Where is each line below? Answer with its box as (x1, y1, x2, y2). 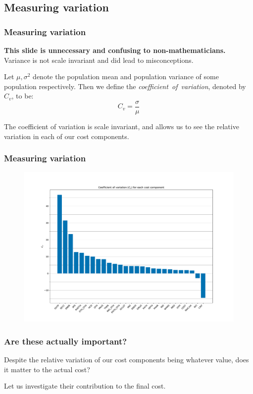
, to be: (11, 91, 34, 101)
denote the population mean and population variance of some (33, 71, 219, 82)
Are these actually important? (4, 335, 127, 347)
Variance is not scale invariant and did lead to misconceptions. (4, 54, 194, 65)
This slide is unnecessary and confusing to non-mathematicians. (4, 45, 226, 55)
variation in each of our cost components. (4, 131, 129, 141)
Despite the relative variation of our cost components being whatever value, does (4, 354, 249, 364)
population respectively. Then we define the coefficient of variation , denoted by (4, 81, 246, 91)
